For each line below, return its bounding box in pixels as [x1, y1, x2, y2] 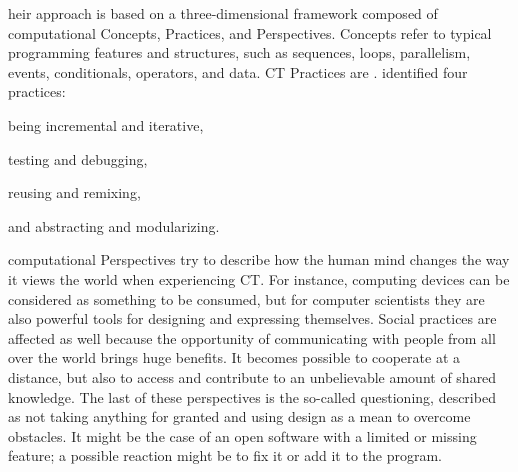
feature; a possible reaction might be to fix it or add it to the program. [8, 445, 442, 466]
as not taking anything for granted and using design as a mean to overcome [8, 406, 471, 427]
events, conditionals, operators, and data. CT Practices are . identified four [8, 61, 468, 82]
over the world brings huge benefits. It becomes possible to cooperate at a [8, 347, 461, 368]
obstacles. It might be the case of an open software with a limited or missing [8, 425, 477, 446]
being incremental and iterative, [8, 114, 204, 135]
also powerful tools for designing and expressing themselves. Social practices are [8, 308, 497, 329]
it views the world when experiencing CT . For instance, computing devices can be [8, 268, 510, 289]
